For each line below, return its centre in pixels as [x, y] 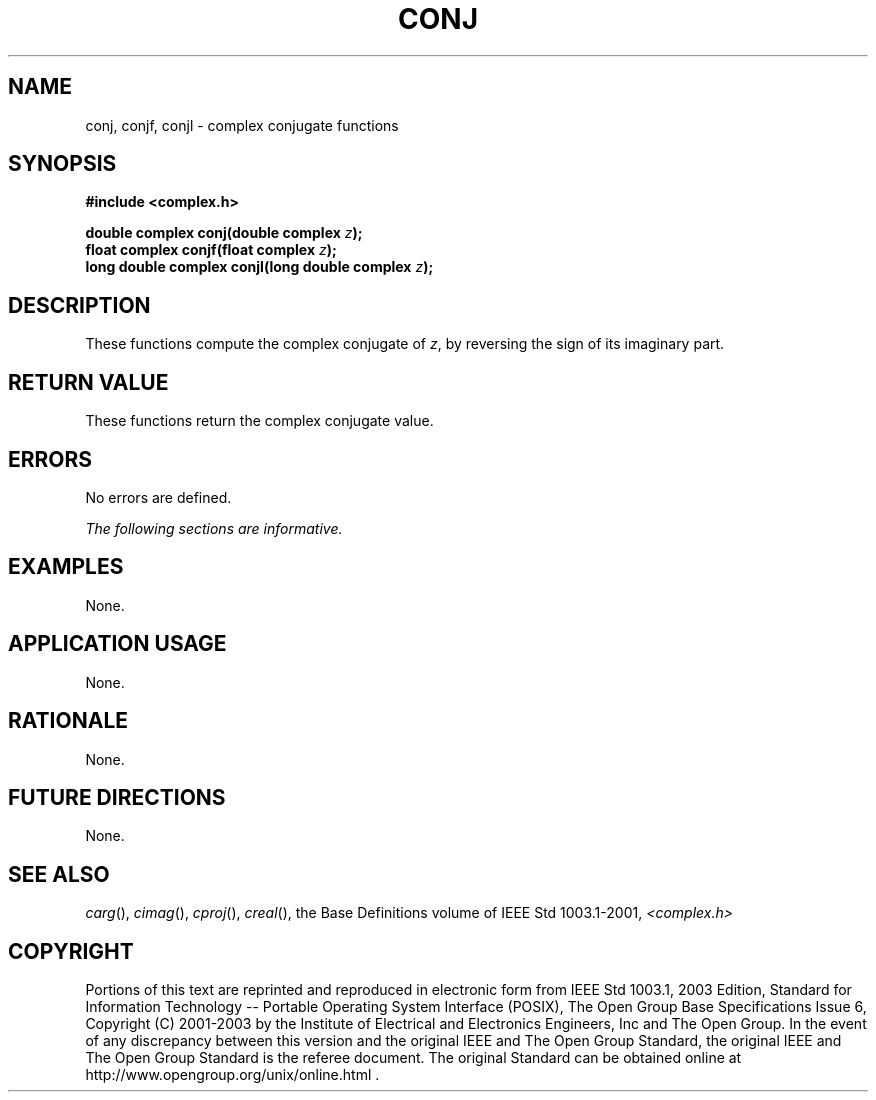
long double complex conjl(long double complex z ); [259, 267]
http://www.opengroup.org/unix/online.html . [232, 1075]
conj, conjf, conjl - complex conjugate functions [242, 125]
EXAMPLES [66, 567]
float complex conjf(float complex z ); [211, 250]
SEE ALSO [59, 874]
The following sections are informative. [214, 528]
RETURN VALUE [88, 382]
